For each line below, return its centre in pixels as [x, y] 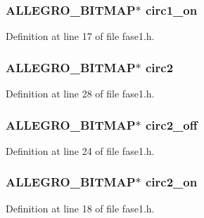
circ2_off [171, 124]
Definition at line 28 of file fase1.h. [80, 94]
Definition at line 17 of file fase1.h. [80, 36]
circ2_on [171, 182]
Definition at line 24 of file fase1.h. [80, 150]
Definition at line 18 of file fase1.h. [80, 208]
